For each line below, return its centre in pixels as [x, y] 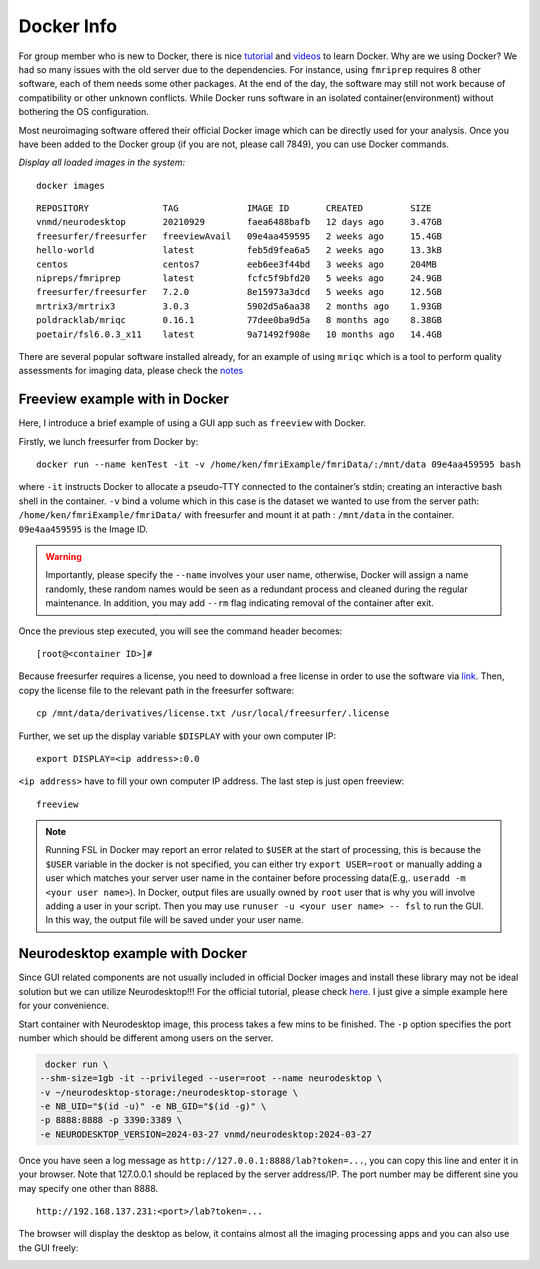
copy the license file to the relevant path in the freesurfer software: [156, 690]
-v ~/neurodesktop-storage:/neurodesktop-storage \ [169, 1092]
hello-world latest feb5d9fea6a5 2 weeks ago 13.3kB [239, 250]
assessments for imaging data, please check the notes [131, 371]
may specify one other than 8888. [88, 1188]
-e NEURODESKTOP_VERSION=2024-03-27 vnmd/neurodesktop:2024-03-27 [205, 1134]
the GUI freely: [48, 1247]
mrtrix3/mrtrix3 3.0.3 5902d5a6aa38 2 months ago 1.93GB [239, 306]
